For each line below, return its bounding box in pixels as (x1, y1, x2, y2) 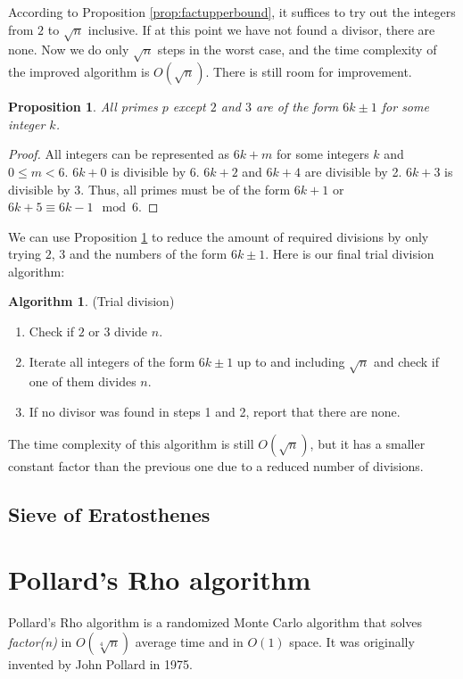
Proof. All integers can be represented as (8, 145, 229, 163)
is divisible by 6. (111, 161, 200, 180)
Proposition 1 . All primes (8, 97, 158, 116)
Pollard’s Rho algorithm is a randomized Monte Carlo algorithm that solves (8, 613, 423, 632)
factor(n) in (8, 632, 72, 650)
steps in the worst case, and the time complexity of (157, 40, 437, 59)
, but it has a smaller (310, 434, 426, 452)
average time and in (135, 632, 244, 650)
